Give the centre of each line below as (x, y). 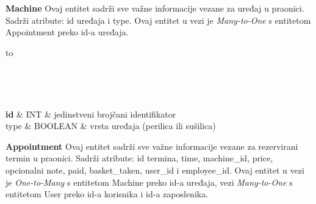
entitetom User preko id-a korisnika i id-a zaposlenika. (107, 194)
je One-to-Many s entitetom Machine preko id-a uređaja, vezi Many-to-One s (149, 182)
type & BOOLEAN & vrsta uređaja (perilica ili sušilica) (111, 126)
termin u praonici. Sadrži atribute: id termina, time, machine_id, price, (139, 158)
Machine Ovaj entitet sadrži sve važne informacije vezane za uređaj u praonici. (155, 8)
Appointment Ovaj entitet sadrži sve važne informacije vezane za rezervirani (152, 146)
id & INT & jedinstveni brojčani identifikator (91, 114)
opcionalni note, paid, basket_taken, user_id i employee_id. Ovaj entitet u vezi (155, 170)
